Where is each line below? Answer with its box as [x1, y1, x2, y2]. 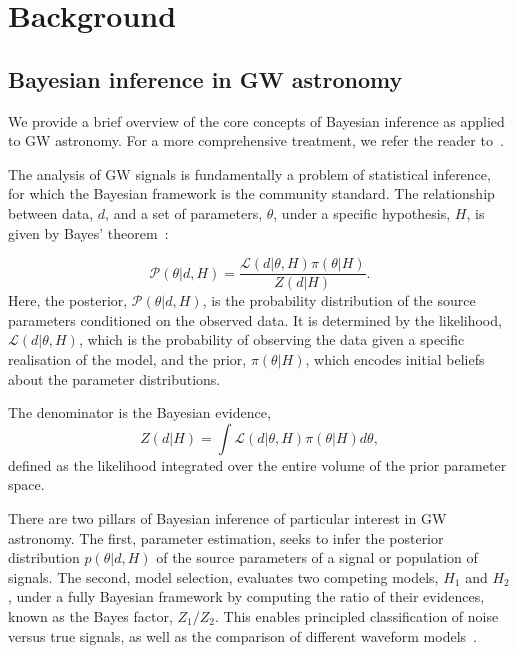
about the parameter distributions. [8, 368, 221, 389]
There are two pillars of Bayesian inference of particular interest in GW [8, 507, 447, 528]
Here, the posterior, [8, 290, 128, 311]
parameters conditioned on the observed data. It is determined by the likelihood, [8, 309, 502, 330]
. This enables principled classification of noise [215, 605, 499, 626]
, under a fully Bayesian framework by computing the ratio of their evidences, [8, 586, 485, 607]
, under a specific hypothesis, [273, 202, 451, 223]
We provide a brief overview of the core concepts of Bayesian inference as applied [8, 110, 505, 131]
